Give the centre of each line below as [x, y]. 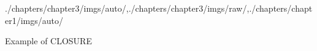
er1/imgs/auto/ [34, 20]
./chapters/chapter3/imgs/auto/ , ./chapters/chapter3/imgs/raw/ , [127, 8]
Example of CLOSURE [48, 41]
